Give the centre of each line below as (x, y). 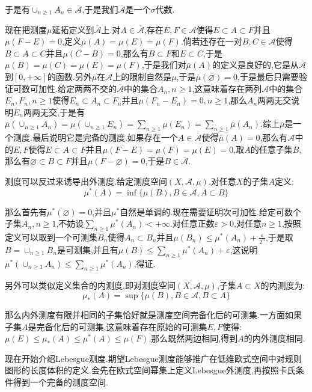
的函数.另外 (69, 76)
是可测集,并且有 (87, 249)
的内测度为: (283, 285)
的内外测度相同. (274, 338)
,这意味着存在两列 (227, 88)
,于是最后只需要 (268, 76)
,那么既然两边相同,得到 (193, 338)
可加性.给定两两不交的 (73, 88)
